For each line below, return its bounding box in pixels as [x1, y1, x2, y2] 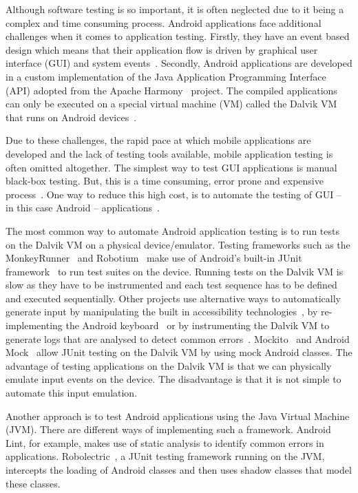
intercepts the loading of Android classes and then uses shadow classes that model [6, 463, 352, 476]
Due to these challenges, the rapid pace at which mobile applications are [6, 133, 311, 147]
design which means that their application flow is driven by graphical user [6, 42, 318, 56]
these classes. [6, 476, 61, 490]
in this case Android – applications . [6, 200, 160, 215]
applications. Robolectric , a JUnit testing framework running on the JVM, [6, 449, 325, 463]
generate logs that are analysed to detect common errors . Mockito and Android [6, 331, 350, 346]
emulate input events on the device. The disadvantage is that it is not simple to [6, 372, 341, 386]
